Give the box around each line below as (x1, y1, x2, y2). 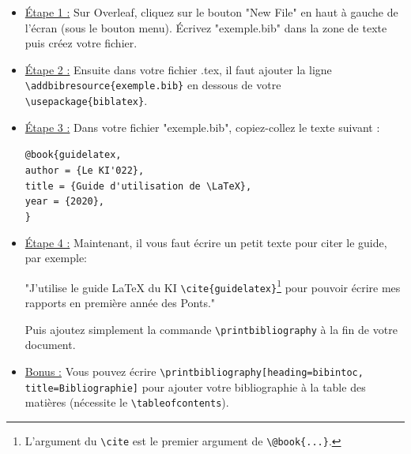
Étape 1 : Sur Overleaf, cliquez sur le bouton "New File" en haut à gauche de (25, 4, 398, 20)
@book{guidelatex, (25, 149, 122, 161)
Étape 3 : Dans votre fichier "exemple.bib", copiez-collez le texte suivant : (25, 118, 380, 135)
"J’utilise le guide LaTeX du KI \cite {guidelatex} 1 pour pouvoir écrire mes (25, 276, 401, 295)
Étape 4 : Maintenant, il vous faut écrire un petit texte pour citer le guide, (25, 234, 387, 250)
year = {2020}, (25, 196, 105, 208)
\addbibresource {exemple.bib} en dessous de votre (25, 77, 281, 93)
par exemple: (25, 250, 88, 266)
